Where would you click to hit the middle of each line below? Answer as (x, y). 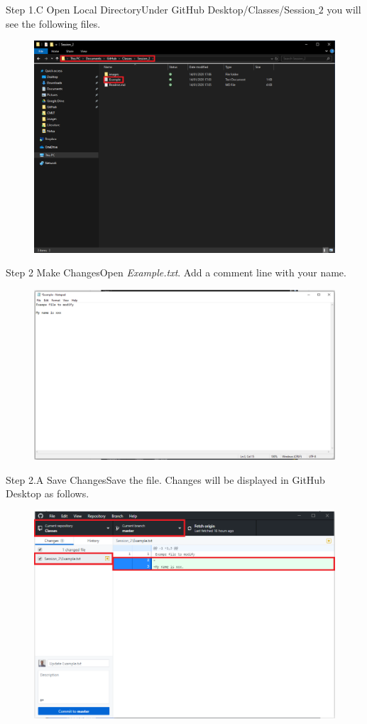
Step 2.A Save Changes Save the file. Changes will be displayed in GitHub (165, 479)
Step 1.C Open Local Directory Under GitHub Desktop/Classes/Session (161, 9)
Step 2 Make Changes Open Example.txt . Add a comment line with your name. (176, 272)
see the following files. (53, 23)
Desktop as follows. (48, 493)
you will (344, 9)
